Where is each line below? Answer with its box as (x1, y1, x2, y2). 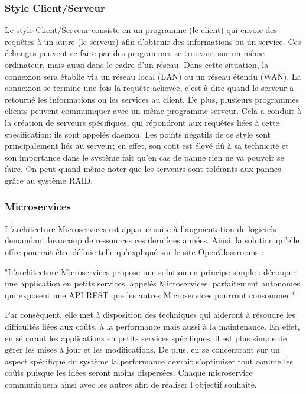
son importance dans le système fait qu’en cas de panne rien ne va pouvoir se (5, 151, 284, 163)
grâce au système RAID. (5, 174, 93, 186)
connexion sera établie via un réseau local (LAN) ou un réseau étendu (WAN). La (5, 70, 301, 82)
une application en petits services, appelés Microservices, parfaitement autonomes (5, 277, 300, 289)
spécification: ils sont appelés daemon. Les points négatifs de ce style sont (5, 128, 271, 140)
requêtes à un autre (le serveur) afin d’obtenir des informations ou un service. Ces (5, 35, 301, 47)
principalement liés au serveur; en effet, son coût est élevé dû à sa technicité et (5, 139, 289, 152)
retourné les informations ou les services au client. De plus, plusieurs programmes (5, 93, 300, 105)
